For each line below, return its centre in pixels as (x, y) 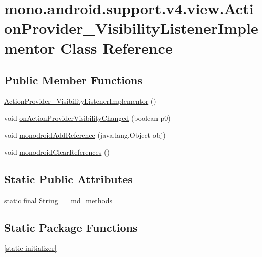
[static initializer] (30, 248)
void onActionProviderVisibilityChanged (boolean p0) (87, 118)
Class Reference (116, 48)
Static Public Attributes (68, 179)
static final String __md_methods (58, 200)
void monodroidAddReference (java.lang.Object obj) (85, 135)
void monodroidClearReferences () (57, 151)
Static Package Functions (71, 227)
